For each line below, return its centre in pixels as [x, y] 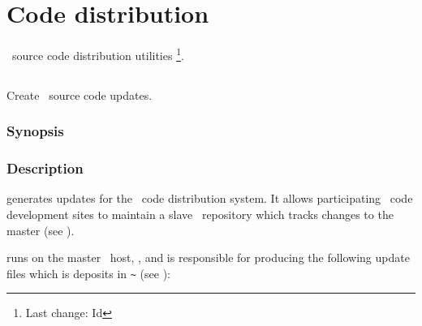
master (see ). [41, 230]
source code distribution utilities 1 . [98, 54]
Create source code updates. [80, 94]
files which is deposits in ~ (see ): [88, 273]
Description [45, 168]
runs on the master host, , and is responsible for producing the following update [208, 257]
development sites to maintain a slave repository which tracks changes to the [200, 214]
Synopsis [35, 131]
